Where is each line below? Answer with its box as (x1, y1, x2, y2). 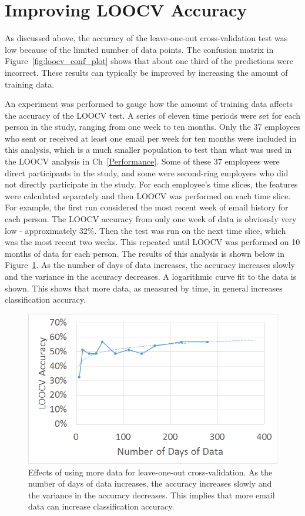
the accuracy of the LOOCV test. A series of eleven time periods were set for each (5, 109, 301, 121)
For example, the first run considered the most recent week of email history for (5, 201, 289, 213)
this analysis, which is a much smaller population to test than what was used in (5, 143, 292, 156)
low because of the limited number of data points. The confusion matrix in (5, 43, 274, 55)
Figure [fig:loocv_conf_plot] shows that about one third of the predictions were (5, 55, 294, 67)
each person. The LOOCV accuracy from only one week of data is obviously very (5, 213, 297, 225)
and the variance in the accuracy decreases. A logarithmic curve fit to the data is (5, 270, 297, 282)
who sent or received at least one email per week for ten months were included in (5, 132, 297, 144)
